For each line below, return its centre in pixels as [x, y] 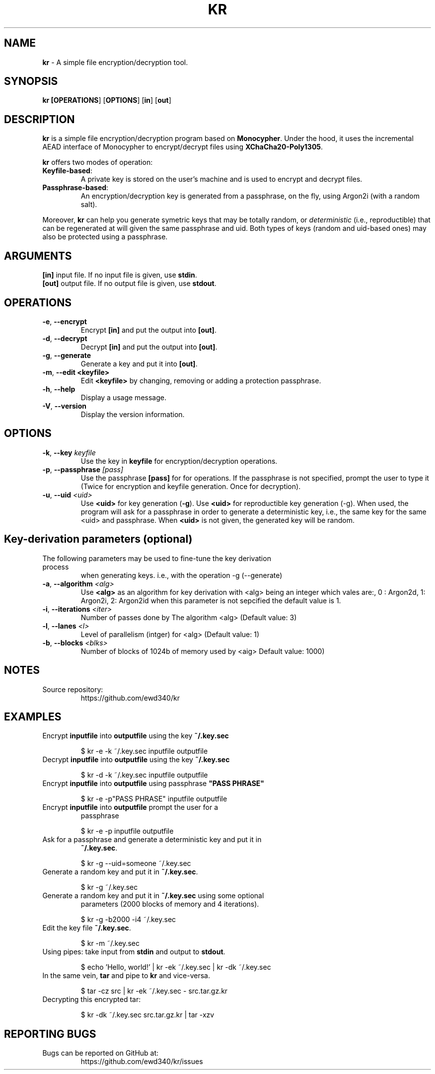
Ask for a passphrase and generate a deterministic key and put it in [152, 840]
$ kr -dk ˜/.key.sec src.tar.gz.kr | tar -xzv [147, 1015]
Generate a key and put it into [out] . [139, 363]
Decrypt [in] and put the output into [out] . [149, 347]
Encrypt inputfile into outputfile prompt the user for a [130, 807]
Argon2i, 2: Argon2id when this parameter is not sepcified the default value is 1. [211, 600]
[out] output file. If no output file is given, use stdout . [129, 284]
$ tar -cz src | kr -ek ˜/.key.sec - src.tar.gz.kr [154, 991]
